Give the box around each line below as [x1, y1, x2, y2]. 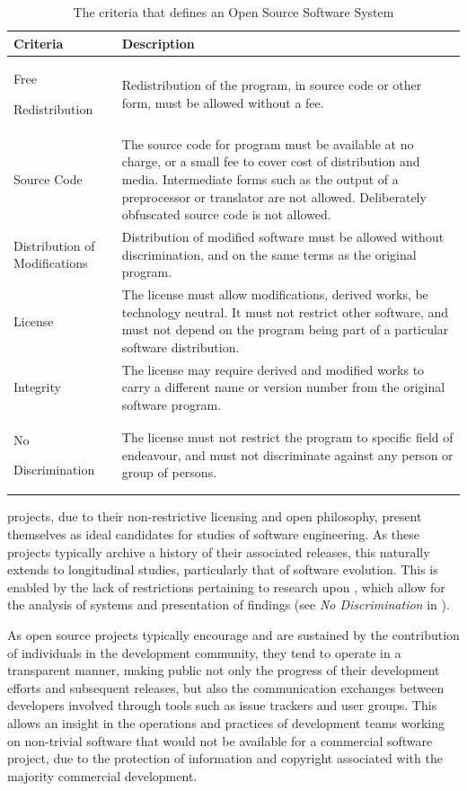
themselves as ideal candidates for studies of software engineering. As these [7, 525, 419, 544]
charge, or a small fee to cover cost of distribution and [121, 152, 420, 171]
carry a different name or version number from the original [121, 378, 445, 396]
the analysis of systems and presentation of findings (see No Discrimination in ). [7, 595, 450, 614]
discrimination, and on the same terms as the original [121, 244, 417, 263]
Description [121, 33, 195, 52]
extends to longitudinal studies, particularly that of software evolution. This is [7, 560, 438, 579]
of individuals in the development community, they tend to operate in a [7, 643, 401, 662]
